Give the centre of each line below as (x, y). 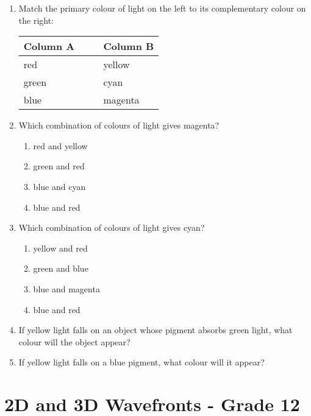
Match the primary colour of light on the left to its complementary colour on (162, 8)
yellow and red (60, 248)
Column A (49, 46)
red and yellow (60, 145)
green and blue (61, 268)
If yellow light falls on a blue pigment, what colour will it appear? (141, 362)
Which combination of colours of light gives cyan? (112, 227)
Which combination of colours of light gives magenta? (119, 125)
